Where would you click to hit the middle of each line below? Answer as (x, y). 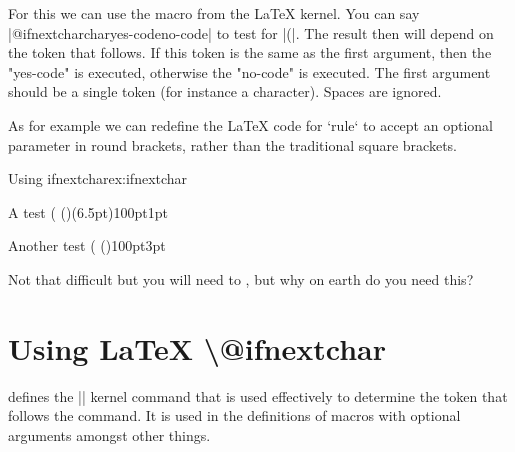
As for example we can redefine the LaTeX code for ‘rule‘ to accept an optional (250, 124)
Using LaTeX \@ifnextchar (197, 347)
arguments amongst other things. (109, 434)
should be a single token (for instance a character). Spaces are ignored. (225, 91)
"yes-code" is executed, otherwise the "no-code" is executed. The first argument (249, 71)
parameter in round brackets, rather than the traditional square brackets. (233, 144)
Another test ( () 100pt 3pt (87, 245)
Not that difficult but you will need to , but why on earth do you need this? (241, 278)
